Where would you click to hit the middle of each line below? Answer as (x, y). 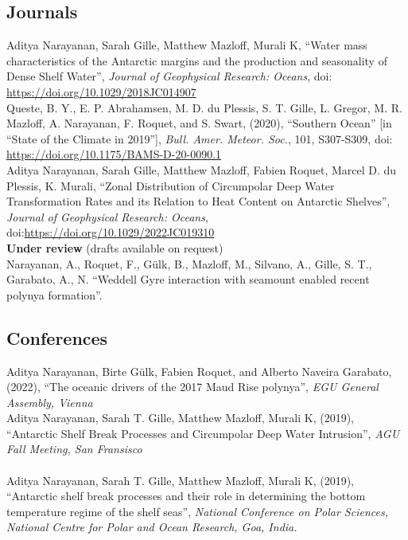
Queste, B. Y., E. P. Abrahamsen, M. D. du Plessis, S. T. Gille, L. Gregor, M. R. (204, 107)
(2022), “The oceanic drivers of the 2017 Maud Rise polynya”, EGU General (192, 387)
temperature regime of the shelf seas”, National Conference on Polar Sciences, (197, 511)
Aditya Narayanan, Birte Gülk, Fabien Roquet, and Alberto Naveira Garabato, (199, 371)
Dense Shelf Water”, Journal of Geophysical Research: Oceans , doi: (169, 76)
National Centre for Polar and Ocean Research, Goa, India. (152, 527)
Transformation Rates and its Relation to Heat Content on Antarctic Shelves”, (198, 201)
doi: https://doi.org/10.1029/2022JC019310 (111, 232)
